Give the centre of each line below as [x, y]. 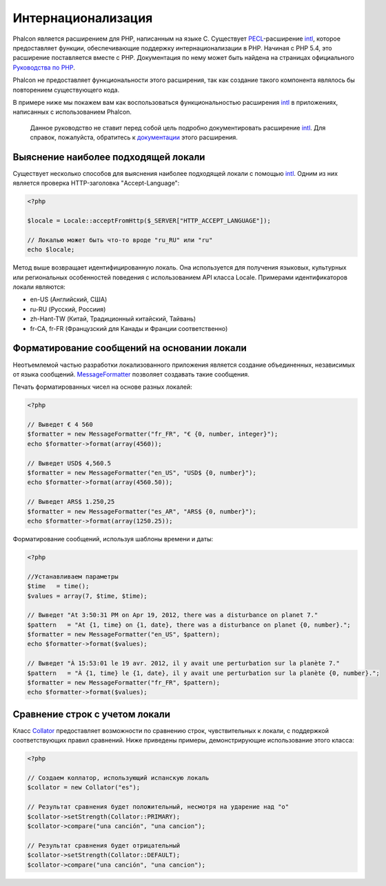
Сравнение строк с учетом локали [91, 714]
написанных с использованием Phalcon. [72, 112]
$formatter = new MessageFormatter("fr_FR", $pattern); [124, 683]
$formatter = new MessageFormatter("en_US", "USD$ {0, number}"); [142, 473]
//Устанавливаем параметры [73, 576]
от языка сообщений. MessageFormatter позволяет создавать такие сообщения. [131, 374]
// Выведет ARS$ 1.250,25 [71, 502]
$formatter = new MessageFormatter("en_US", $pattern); [124, 635]
